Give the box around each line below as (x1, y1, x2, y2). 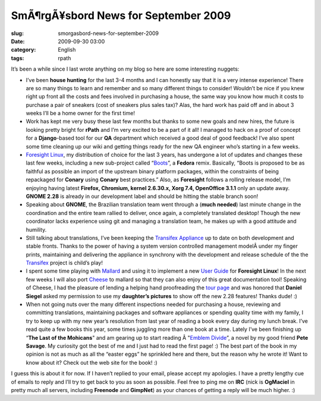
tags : (11, 54, 24, 62)
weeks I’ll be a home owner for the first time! (26, 110, 135, 117)
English (58, 46, 76, 53)
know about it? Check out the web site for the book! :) (26, 359, 158, 366)
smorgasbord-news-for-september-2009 (58, 30, 159, 37)
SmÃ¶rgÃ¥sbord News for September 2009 (11, 9, 231, 22)
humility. (26, 226, 47, 233)
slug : (11, 30, 24, 37)
